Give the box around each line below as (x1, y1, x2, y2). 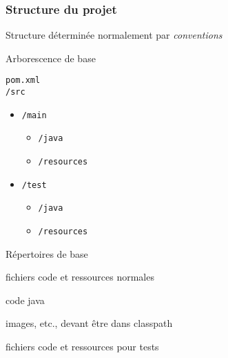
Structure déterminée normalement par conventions (6, 28, 222, 42)
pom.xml (6, 75, 41, 86)
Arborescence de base (6, 50, 96, 65)
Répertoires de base (6, 246, 88, 261)
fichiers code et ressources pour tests (6, 339, 159, 354)
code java (6, 292, 45, 307)
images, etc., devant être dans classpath (6, 316, 173, 330)
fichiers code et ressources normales (6, 270, 154, 284)
